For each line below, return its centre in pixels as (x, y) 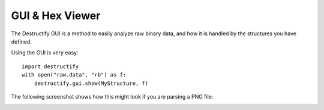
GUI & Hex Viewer (56, 16)
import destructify (50, 66)
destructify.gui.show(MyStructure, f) (91, 83)
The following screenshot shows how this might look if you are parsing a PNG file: (112, 96)
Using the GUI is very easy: (45, 53)
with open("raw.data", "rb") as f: (74, 75)
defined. (22, 41)
